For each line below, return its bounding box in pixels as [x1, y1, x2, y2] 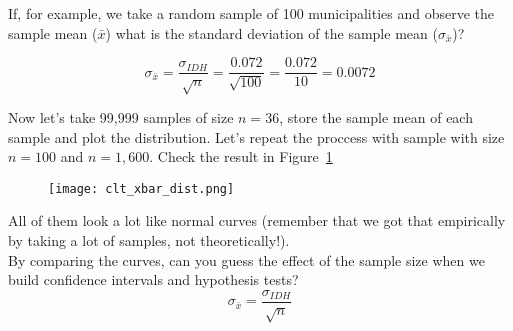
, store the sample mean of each [279, 107, 473, 128]
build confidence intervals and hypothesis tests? [8, 269, 299, 290]
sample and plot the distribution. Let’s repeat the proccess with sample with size [8, 126, 505, 147]
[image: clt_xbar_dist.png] [48, 181, 235, 196]
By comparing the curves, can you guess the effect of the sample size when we [8, 249, 485, 270]
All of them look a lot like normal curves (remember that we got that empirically [8, 210, 506, 231]
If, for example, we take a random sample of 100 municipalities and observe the [8, 3, 495, 23]
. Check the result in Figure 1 [149, 146, 333, 167]
